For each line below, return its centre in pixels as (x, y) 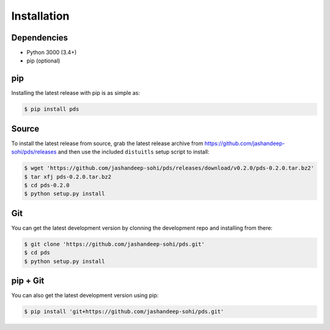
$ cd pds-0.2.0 (47, 185)
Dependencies (40, 38)
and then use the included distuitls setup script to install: (134, 152)
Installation (40, 16)
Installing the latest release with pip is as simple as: (76, 93)
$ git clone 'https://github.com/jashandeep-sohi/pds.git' (114, 244)
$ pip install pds (52, 109)
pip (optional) (43, 61)
